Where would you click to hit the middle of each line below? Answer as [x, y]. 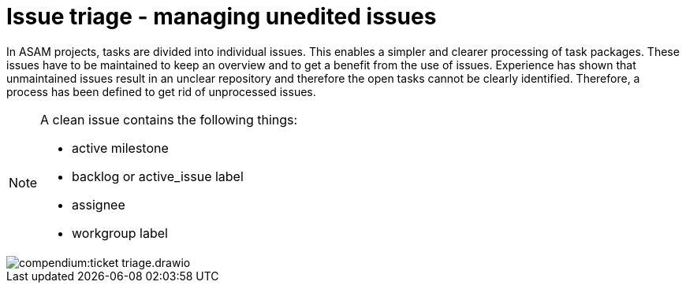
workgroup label [120, 233]
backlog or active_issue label [158, 176]
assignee [99, 204]
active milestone [120, 148]
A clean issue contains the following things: [169, 119]
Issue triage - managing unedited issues [222, 17]
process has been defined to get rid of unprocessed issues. [161, 91]
